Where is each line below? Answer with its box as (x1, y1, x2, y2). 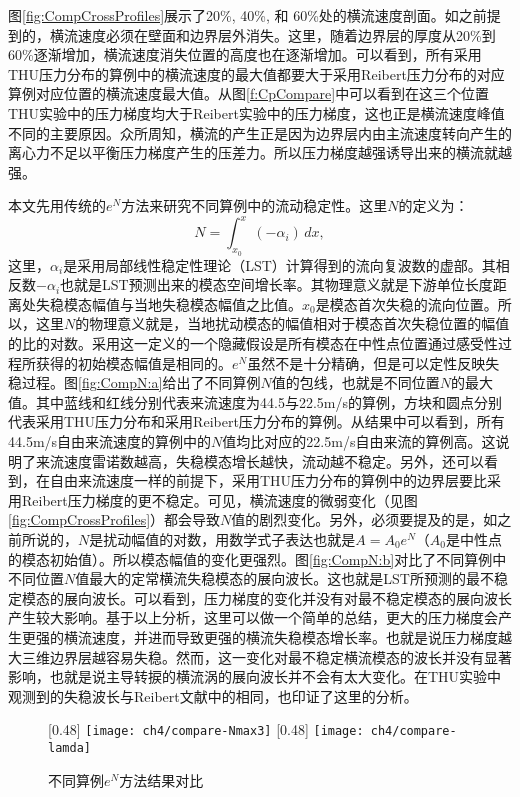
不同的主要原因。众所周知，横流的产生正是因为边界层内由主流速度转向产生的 (8, 122, 512, 143)
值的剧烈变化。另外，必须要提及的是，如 (231, 509, 498, 530)
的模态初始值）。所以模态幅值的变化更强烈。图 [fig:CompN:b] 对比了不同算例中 (8, 548, 507, 569)
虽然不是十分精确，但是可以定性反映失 (247, 352, 500, 373)
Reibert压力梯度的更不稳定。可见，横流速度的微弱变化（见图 (21, 489, 418, 510)
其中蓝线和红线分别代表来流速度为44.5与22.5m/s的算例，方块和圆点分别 (35, 391, 502, 412)
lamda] (48, 740, 91, 755)
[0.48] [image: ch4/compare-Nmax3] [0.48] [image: (48, 719, 364, 740)
